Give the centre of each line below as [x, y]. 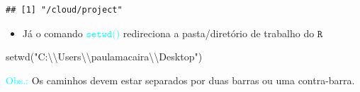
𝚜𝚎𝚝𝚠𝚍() [103, 34]
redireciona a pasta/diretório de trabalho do [219, 33]
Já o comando [52, 33]
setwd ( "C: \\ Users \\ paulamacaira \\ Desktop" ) [104, 57]
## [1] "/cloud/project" [64, 10]
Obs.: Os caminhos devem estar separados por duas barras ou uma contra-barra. [180, 80]
